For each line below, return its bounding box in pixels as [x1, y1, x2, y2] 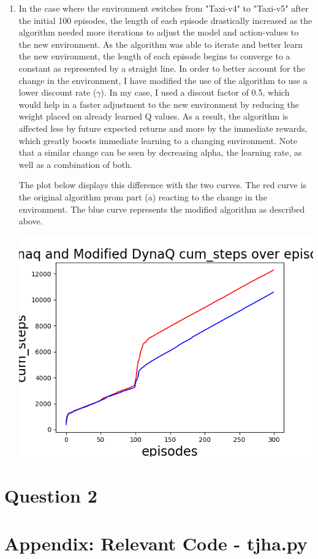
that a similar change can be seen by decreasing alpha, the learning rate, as [18, 146, 302, 159]
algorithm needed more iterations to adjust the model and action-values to [18, 26, 299, 39]
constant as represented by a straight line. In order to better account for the [18, 61, 305, 74]
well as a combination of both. [18, 158, 132, 170]
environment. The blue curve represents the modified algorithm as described [18, 202, 305, 215]
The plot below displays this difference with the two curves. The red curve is [18, 178, 306, 191]
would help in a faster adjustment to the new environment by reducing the [18, 97, 300, 110]
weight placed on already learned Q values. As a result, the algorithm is [18, 110, 289, 123]
